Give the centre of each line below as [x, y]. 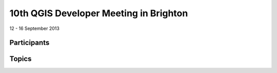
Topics [21, 59]
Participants [29, 43]
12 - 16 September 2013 [35, 28]
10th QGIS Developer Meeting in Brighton [99, 13]
